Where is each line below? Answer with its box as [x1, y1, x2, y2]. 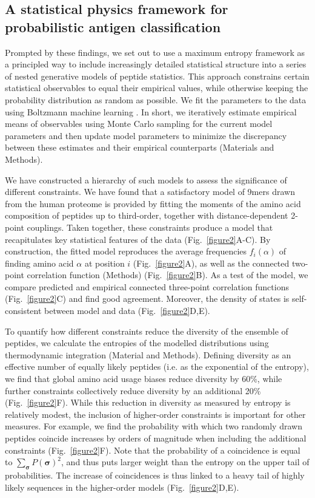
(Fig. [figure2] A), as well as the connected [133, 256, 290, 269]
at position [84, 256, 125, 269]
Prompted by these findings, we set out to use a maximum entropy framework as [5, 46, 305, 58]
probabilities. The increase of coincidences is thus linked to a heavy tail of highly [5, 468, 305, 481]
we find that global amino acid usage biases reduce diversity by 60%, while [5, 372, 282, 385]
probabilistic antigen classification [5, 17, 221, 36]
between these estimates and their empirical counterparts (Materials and [5, 141, 274, 154]
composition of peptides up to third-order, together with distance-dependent [5, 209, 288, 222]
